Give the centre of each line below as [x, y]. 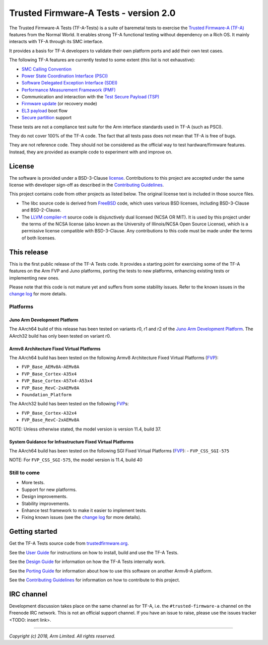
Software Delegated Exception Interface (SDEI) [69, 83]
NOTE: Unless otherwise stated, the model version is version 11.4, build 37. [85, 429]
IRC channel [28, 594]
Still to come [24, 473]
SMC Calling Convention [47, 69]
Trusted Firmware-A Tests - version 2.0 [92, 13]
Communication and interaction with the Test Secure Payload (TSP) [91, 97]
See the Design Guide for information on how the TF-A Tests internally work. [87, 562]
